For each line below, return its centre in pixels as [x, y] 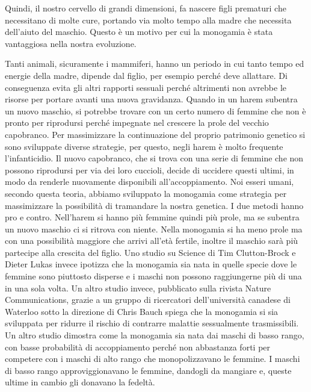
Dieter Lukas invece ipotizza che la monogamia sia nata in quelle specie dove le [151, 264]
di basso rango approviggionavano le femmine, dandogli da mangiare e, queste [148, 370]
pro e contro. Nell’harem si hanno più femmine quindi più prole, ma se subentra [152, 217]
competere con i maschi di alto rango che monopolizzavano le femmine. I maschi [152, 359]
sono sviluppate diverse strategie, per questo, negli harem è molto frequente [144, 146]
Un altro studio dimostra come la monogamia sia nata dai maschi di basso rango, [155, 335]
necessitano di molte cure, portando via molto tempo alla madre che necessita [148, 20]
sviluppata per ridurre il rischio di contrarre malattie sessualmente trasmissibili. [152, 323]
